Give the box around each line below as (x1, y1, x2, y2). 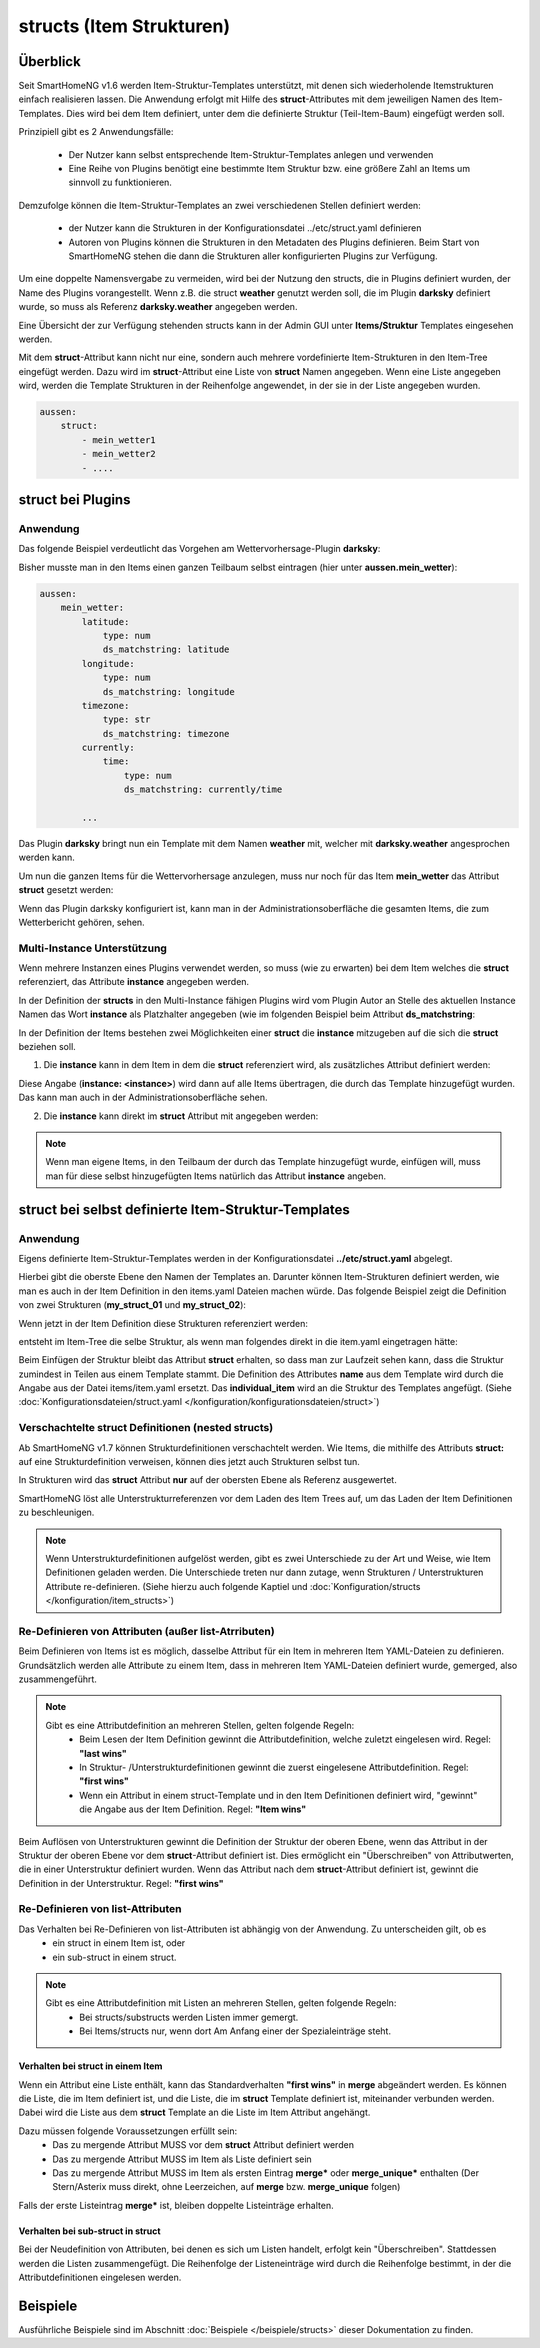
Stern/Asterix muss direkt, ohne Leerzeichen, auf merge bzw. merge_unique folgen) (52, 2181, 401, 2193)
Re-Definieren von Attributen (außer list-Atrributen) (18, 1624, 275, 1638)
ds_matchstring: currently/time (123, 784, 283, 795)
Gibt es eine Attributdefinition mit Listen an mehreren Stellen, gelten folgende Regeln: (45, 1997, 397, 2009)
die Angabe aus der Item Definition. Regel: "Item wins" (79, 1803, 307, 1815)
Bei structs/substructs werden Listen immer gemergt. (79, 2011, 299, 2023)
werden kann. (18, 851, 75, 864)
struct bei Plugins (18, 491, 131, 509)
